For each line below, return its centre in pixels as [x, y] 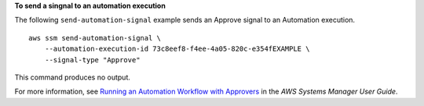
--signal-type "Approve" [92, 60]
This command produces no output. [73, 77]
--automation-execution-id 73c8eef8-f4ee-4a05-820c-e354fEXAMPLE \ [177, 49]
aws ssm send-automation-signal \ [95, 38]
